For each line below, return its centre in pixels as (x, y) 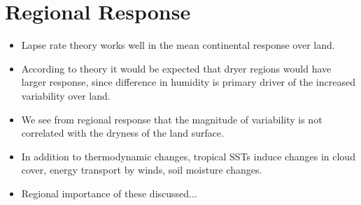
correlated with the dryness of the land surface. (123, 133)
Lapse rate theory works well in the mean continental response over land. (178, 45)
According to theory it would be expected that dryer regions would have (176, 68)
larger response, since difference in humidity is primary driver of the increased (188, 82)
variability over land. (66, 95)
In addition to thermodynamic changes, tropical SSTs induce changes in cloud (188, 156)
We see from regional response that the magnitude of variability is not (172, 119)
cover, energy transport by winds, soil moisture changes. (142, 170)
